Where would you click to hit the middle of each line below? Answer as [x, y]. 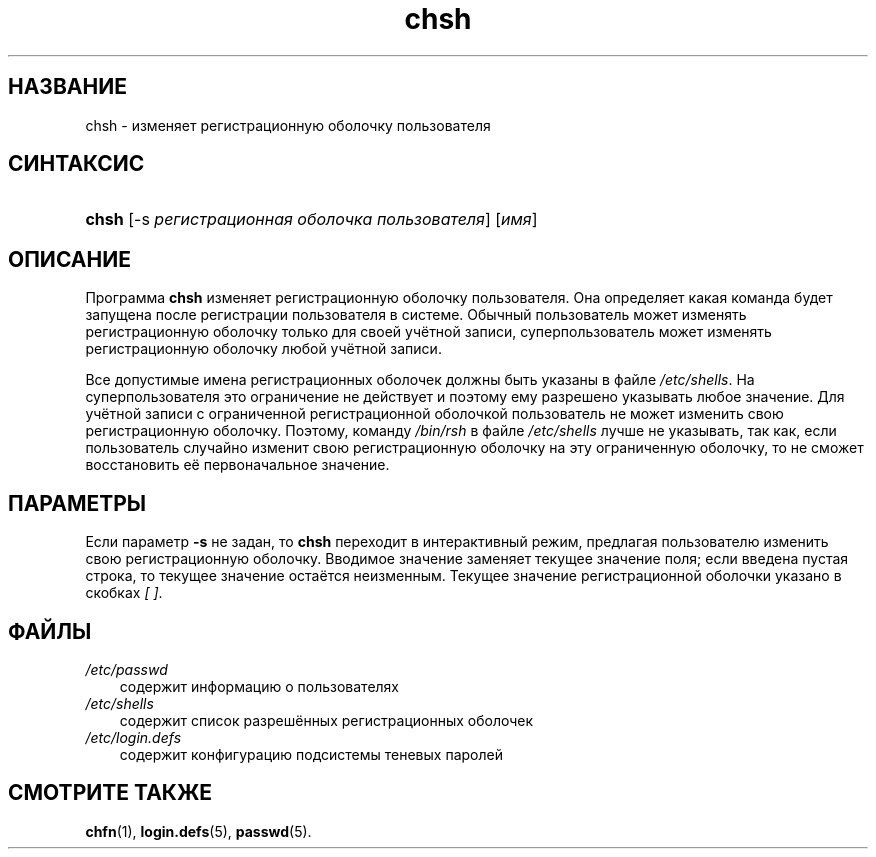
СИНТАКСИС [76, 164]
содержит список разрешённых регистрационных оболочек [326, 720]
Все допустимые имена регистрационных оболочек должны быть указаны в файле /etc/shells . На [420, 380]
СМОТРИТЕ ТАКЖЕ [110, 793]
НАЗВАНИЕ [67, 87]
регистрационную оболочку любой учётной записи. [263, 349]
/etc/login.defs [133, 737]
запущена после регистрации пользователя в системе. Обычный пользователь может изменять [416, 315]
